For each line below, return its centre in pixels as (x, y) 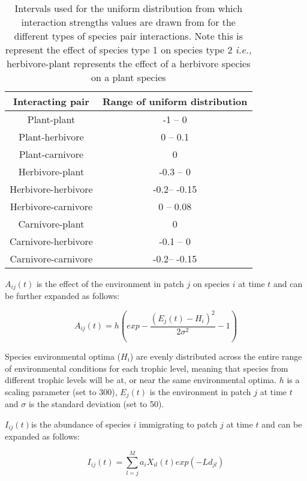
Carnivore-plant (51, 224)
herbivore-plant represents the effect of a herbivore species (129, 63)
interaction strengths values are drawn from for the (128, 22)
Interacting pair (51, 101)
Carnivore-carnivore (51, 259)
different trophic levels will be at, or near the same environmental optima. (141, 380)
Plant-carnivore (51, 154)
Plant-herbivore (51, 137)
